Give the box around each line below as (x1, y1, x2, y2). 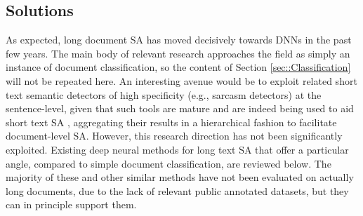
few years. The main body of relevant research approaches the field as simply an (6, 46, 350, 60)
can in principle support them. (6, 197, 137, 212)
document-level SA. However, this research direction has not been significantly (6, 128, 343, 143)
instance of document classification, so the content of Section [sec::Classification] (6, 60, 351, 74)
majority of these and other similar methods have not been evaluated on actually (6, 170, 354, 184)
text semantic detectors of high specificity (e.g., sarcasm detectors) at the (6, 87, 322, 102)
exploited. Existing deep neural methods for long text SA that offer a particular (6, 142, 349, 156)
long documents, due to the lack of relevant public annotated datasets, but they (6, 183, 349, 198)
